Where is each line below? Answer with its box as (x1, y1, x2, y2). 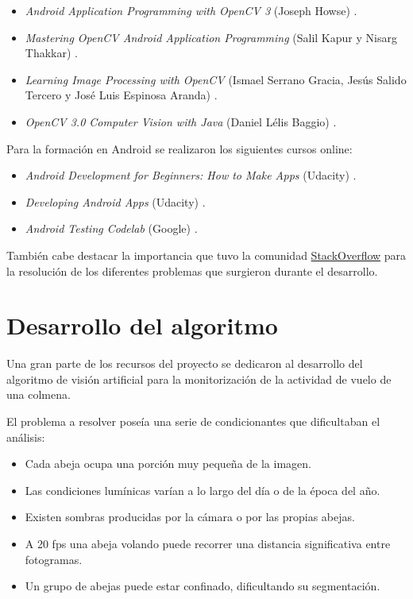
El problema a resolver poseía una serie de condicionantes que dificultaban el (6, 413, 380, 430)
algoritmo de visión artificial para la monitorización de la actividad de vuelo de (6, 370, 392, 387)
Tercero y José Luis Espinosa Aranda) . (25, 87, 218, 103)
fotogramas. (25, 551, 83, 567)
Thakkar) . (25, 44, 78, 61)
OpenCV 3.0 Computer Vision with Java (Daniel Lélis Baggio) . (25, 113, 337, 129)
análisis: (6, 428, 45, 445)
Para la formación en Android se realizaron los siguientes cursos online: (6, 140, 353, 157)
